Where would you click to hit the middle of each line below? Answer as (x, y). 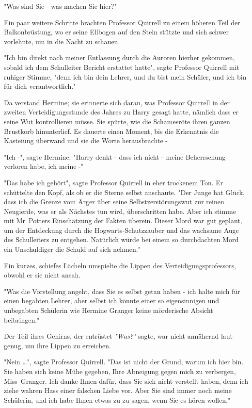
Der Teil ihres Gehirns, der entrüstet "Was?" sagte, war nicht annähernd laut (118, 336)
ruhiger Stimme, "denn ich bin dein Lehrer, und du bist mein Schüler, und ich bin (125, 76)
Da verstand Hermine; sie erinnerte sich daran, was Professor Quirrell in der (117, 102)
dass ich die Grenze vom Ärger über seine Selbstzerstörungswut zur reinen (114, 202)
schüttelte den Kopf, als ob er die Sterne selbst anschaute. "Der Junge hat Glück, (124, 192)
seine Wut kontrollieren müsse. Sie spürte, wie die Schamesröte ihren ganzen (117, 121)
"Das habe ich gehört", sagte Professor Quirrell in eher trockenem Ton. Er (114, 182)
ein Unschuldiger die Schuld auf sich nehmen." (72, 249)
